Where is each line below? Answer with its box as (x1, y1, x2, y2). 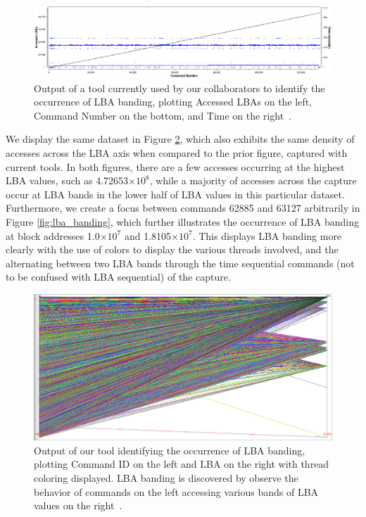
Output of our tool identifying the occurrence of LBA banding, (34, 442, 305, 457)
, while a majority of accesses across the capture (149, 173, 357, 188)
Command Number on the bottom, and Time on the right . (34, 108, 292, 122)
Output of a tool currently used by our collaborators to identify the (34, 80, 325, 95)
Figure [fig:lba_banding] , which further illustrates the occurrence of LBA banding (6, 215, 359, 229)
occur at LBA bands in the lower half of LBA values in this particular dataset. (6, 186, 345, 201)
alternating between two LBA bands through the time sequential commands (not (6, 255, 355, 270)
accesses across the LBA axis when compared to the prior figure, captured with (6, 146, 348, 160)
